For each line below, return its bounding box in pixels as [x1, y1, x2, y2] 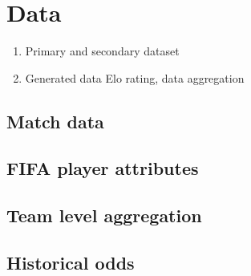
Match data [6, 108, 104, 133]
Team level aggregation [6, 203, 202, 228]
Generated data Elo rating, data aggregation [25, 69, 245, 86]
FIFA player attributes [6, 156, 199, 181]
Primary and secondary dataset [25, 43, 180, 59]
